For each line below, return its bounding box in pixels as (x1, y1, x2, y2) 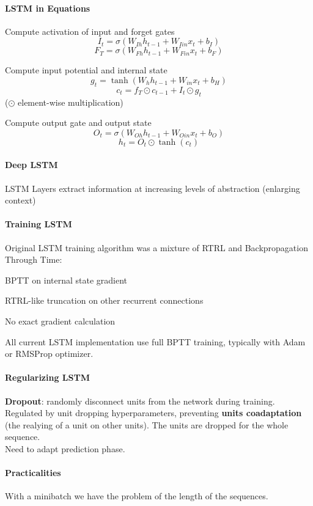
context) (5, 194, 36, 207)
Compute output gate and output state (5, 116, 152, 129)
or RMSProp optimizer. (5, 347, 94, 360)
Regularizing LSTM (5, 371, 90, 384)
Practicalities (5, 466, 61, 479)
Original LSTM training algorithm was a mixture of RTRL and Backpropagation (5, 241, 308, 254)
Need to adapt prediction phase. (5, 442, 125, 455)
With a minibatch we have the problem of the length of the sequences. (5, 490, 268, 502)
